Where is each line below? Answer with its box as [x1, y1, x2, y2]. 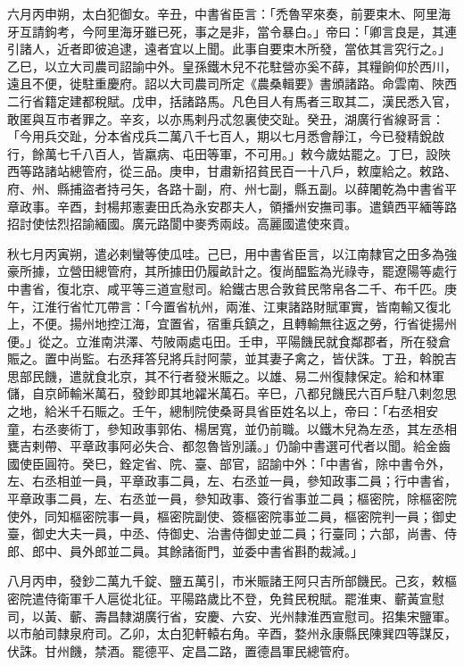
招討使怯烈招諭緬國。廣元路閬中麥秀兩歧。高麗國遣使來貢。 [7, 214, 357, 233]
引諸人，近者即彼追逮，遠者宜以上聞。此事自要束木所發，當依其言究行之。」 [7, 39, 451, 58]
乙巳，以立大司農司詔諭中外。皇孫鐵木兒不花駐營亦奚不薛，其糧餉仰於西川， [7, 56, 457, 75]
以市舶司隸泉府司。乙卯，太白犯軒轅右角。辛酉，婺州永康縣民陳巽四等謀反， [7, 624, 457, 643]
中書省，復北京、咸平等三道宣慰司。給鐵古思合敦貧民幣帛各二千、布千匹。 [7, 279, 444, 297]
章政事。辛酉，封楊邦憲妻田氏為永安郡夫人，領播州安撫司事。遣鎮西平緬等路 [7, 196, 457, 215]
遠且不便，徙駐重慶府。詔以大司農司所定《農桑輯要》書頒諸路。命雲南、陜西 [7, 74, 457, 93]
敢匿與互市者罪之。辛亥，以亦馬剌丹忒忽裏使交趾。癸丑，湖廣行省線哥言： [7, 109, 444, 128]
